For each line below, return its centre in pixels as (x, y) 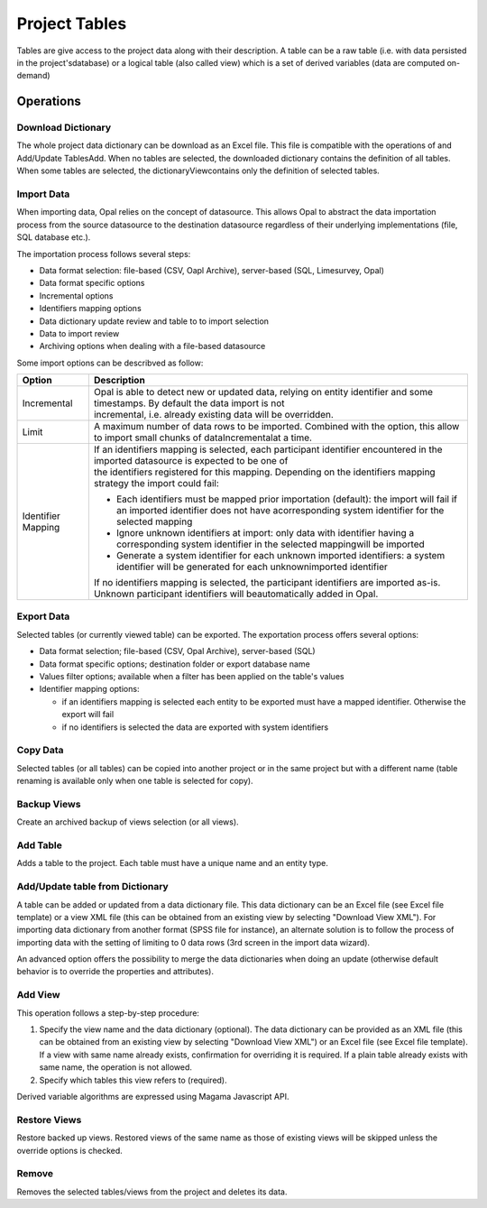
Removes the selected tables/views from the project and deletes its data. (152, 1192)
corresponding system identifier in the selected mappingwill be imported (271, 544)
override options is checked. (70, 1150)
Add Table (40, 845)
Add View (38, 995)
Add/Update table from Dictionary (92, 887)
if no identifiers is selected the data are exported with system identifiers (195, 727)
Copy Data (40, 751)
